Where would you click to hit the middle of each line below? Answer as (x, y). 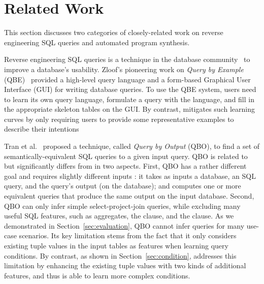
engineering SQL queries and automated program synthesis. (97, 42)
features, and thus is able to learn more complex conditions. (97, 275)
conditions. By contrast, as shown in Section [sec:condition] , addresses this (120, 255)
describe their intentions (42, 129)
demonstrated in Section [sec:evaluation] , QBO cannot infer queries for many (124, 225)
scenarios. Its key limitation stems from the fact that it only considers (128, 235)
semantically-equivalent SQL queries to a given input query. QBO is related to (126, 156)
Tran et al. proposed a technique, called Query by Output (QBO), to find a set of (132, 146)
